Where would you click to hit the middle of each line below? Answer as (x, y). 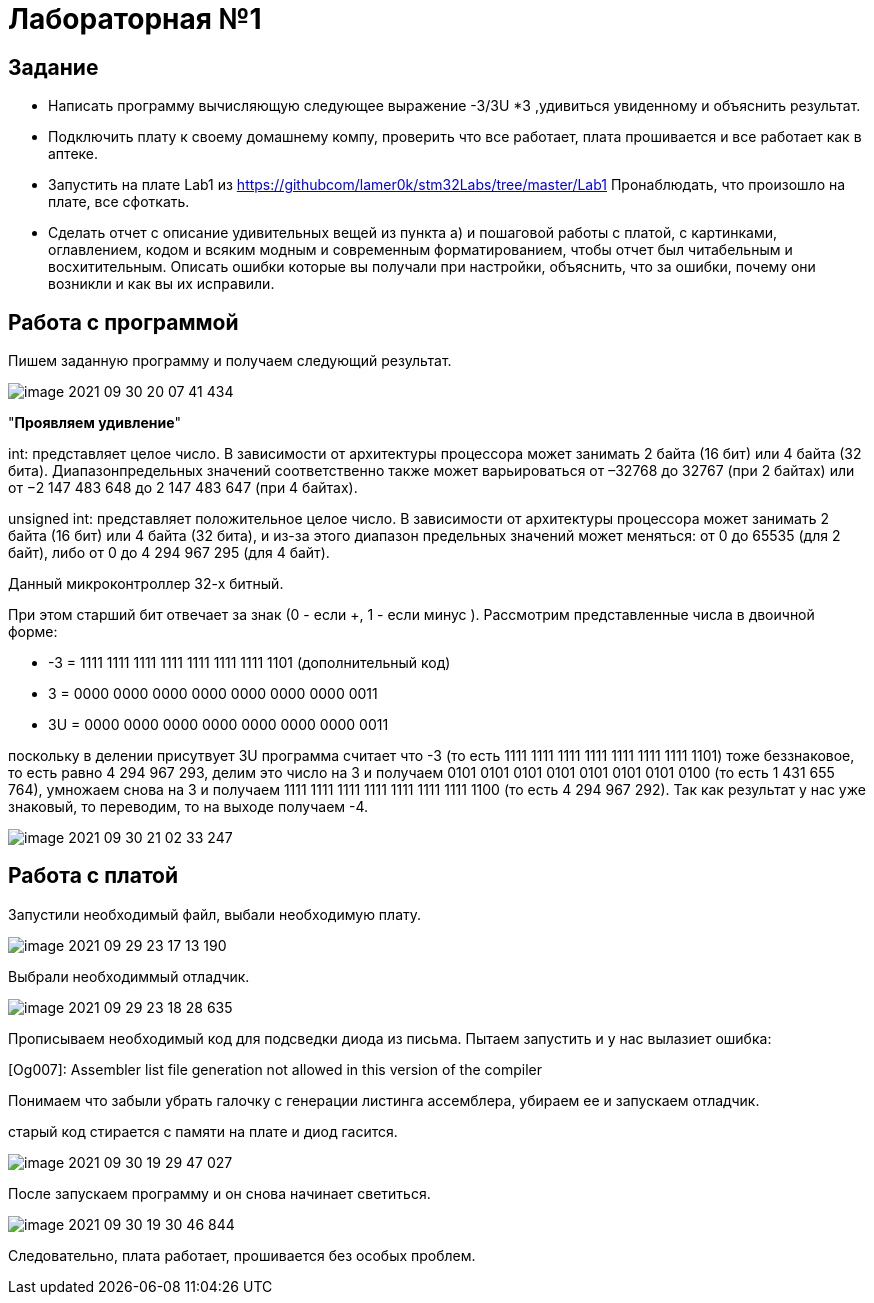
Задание (53, 67)
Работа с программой (123, 322)
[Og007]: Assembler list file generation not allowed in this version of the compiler (275, 1069)
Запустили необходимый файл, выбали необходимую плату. (215, 914)
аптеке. (73, 154)
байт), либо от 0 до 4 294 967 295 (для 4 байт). (169, 553)
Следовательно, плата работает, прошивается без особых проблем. (242, 1255)
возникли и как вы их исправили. (161, 284)
